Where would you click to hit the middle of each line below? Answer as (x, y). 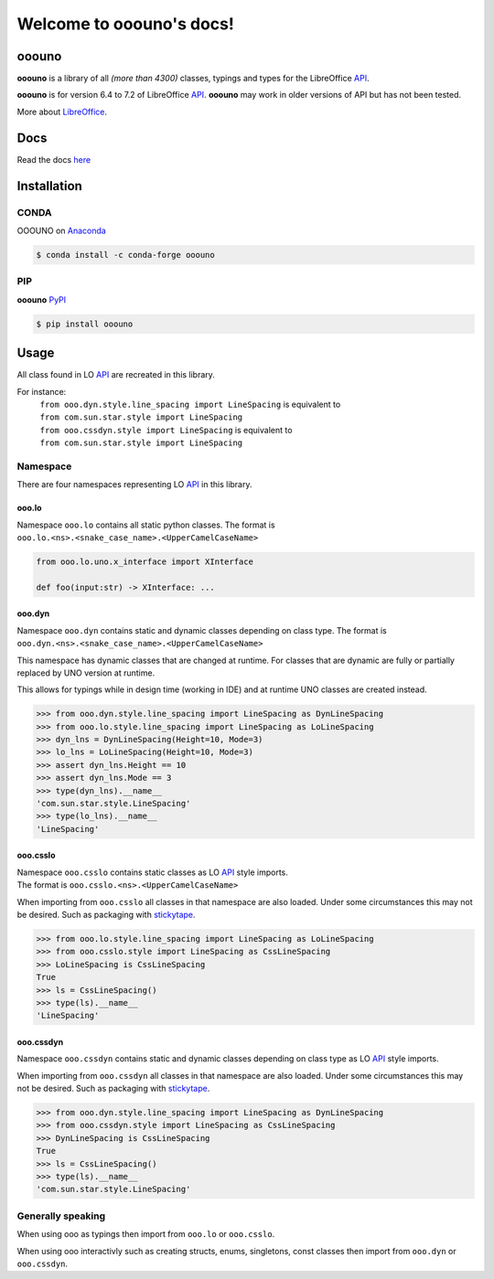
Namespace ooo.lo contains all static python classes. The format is (146, 525)
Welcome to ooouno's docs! (126, 24)
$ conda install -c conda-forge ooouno (125, 255)
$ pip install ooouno (85, 324)
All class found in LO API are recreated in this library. (116, 375)
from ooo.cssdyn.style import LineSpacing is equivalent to (166, 430)
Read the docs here (54, 159)
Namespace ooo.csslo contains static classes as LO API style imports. (152, 872)
